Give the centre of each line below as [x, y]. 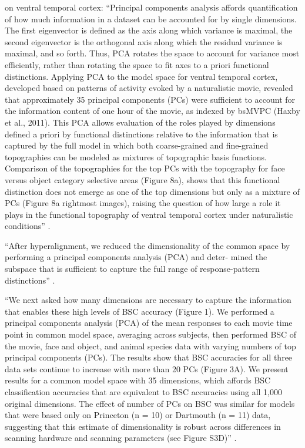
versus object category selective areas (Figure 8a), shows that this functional [143, 179]
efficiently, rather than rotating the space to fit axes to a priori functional [137, 64]
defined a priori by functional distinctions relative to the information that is [141, 134]
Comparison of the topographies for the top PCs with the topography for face [145, 168]
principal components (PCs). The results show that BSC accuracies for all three [149, 357]
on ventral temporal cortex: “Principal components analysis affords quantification [151, 7]
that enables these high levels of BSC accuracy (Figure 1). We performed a [140, 311]
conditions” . [28, 226]
